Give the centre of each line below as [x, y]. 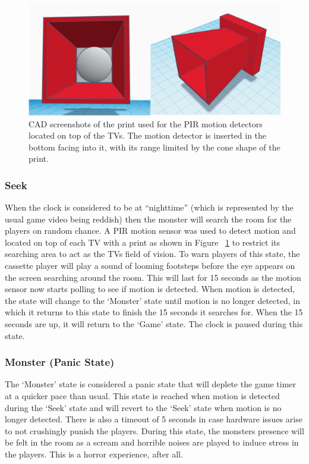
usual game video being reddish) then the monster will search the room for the [148, 219]
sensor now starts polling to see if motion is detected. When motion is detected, [150, 289]
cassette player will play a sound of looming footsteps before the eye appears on [150, 266]
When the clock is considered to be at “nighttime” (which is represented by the [149, 207]
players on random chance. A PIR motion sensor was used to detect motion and [150, 231]
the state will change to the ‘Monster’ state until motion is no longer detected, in [152, 300]
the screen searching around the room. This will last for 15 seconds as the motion [153, 277]
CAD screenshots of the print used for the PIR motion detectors [146, 123]
